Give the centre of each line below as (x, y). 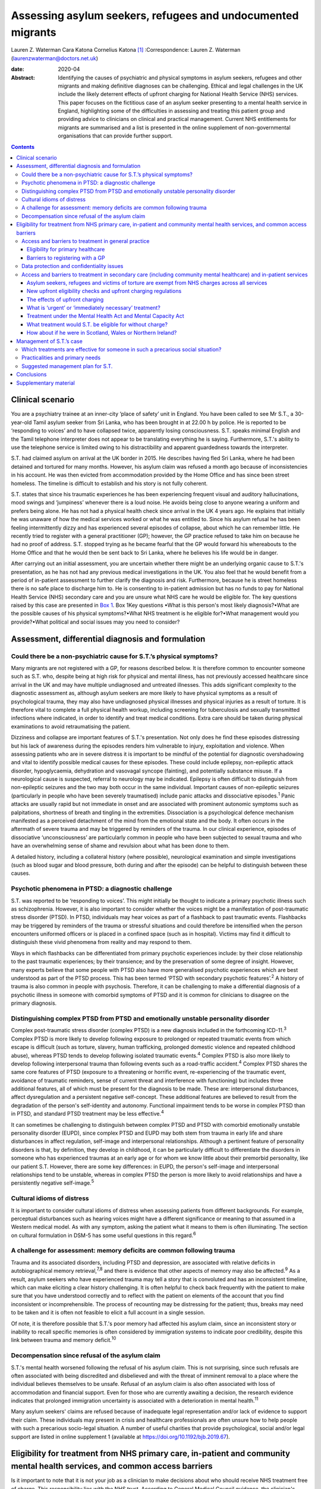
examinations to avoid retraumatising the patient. (71, 726)
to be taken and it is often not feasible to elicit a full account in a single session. (108, 1313)
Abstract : (23, 77)
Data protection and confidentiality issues (73, 266)
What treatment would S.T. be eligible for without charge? (97, 324)
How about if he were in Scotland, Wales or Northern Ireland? (102, 333)
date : (18, 69)
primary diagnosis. (34, 1003)
